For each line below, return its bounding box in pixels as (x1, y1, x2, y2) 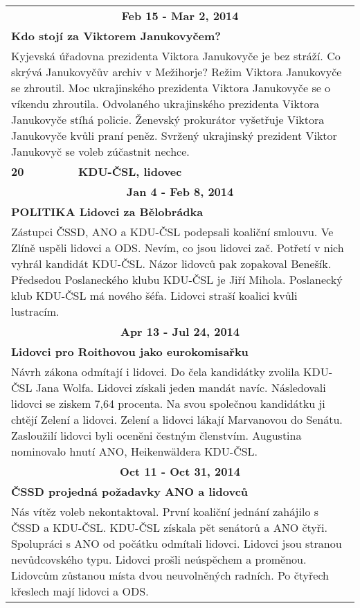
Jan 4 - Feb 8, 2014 (126, 184, 234, 199)
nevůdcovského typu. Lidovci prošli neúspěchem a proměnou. (11, 551, 307, 567)
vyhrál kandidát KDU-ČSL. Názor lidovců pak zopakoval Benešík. (11, 256, 332, 271)
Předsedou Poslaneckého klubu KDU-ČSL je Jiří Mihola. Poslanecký (11, 271, 343, 287)
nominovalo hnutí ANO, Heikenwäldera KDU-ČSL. (11, 443, 258, 459)
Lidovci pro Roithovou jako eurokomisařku (11, 343, 249, 359)
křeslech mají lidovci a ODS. (11, 583, 149, 599)
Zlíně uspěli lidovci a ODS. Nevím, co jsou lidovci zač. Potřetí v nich (11, 240, 344, 256)
